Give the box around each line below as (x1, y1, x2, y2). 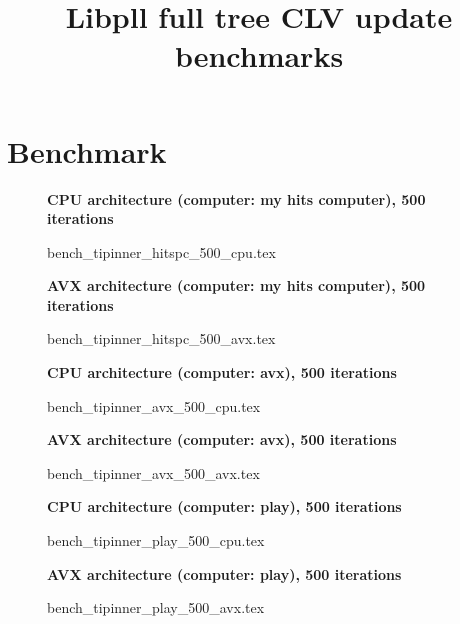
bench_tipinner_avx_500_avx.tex (47, 462, 260, 483)
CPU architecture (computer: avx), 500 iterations (47, 362, 397, 383)
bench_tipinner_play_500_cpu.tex (47, 530, 265, 551)
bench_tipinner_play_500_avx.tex (47, 597, 265, 618)
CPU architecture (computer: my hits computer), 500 (47, 188, 426, 209)
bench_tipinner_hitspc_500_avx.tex (47, 328, 276, 349)
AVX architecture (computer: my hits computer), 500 (47, 275, 426, 296)
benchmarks (174, 35, 344, 76)
